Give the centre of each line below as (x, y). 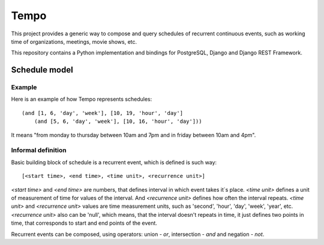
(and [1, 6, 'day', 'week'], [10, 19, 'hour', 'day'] (102, 113)
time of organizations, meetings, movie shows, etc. (74, 41)
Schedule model (42, 70)
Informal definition (39, 150)
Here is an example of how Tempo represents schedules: (82, 99)
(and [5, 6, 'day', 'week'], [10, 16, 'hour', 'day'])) (118, 122)
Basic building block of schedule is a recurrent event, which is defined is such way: (114, 162)
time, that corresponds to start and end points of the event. (84, 223)
